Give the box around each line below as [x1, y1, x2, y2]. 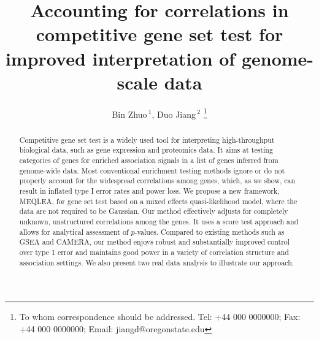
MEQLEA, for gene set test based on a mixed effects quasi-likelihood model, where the [19, 196, 298, 206]
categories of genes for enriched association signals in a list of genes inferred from [19, 155, 279, 166]
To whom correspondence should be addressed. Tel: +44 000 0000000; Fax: [19, 310, 301, 323]
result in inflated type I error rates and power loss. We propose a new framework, [19, 186, 280, 196]
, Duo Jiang [152, 107, 196, 120]
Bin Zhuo [112, 107, 147, 120]
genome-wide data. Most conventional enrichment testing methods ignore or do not [19, 165, 285, 175]
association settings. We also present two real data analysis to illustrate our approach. [19, 257, 294, 267]
